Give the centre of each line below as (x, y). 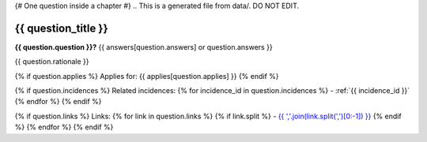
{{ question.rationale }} (52, 62)
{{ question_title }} (61, 28)
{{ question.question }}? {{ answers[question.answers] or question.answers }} (144, 47)
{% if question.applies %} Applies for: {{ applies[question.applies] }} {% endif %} (147, 76)
